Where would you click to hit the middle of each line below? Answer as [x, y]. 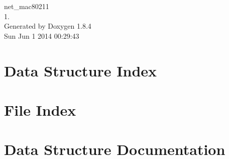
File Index [40, 109]
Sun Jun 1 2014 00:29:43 [42, 35]
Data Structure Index [81, 70]
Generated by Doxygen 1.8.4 [48, 26]
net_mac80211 [27, 6]
